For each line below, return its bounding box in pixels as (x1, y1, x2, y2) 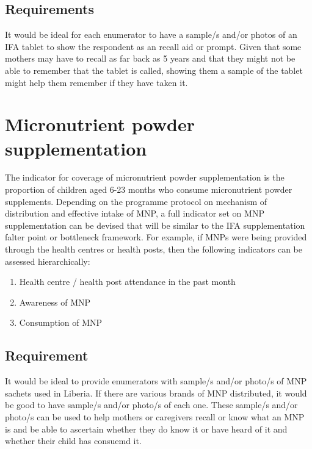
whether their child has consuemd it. (5, 434, 142, 447)
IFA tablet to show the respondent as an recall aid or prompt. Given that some (5, 40, 302, 52)
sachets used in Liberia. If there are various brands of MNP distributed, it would (5, 386, 307, 399)
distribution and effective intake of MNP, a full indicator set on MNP (5, 207, 264, 220)
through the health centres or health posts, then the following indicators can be (5, 243, 302, 256)
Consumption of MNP (19, 316, 103, 329)
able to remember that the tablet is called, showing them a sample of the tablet (5, 63, 303, 76)
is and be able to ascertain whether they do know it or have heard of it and (5, 422, 288, 435)
